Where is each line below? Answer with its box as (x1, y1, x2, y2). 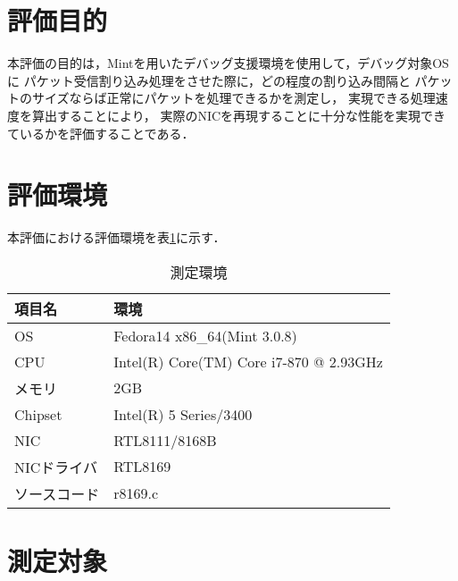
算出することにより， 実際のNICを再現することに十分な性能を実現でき (31, 105, 446, 124)
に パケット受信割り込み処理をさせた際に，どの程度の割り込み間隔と (7, 71, 411, 89)
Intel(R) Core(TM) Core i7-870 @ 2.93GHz (113, 350, 383, 372)
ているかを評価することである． (7, 123, 195, 142)
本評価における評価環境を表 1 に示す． (7, 228, 226, 247)
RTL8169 (113, 456, 171, 477)
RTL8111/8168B (113, 429, 217, 450)
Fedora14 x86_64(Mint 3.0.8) (113, 324, 297, 346)
